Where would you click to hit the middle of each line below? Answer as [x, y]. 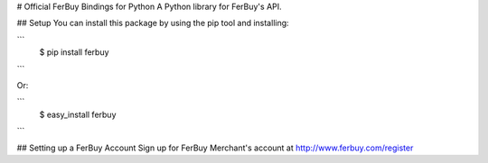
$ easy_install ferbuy [78, 114]
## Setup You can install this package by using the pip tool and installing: [153, 23]
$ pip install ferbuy [74, 52]
